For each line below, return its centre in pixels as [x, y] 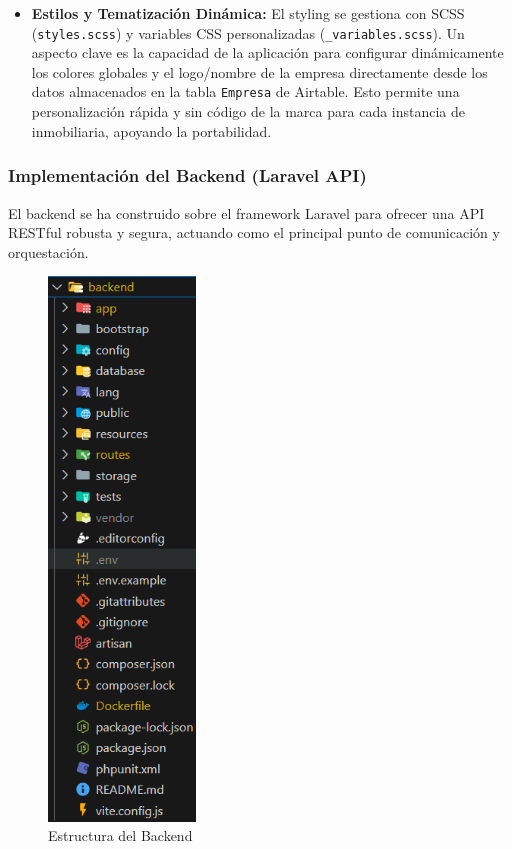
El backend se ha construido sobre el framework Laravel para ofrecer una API [246, 212]
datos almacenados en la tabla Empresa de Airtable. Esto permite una [245, 91]
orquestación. [48, 251]
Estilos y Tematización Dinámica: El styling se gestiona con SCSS [248, 13]
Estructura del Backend [120, 835]
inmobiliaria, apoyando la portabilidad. [151, 130]
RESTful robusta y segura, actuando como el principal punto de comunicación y [254, 232]
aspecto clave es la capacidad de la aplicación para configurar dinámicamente [267, 52]
